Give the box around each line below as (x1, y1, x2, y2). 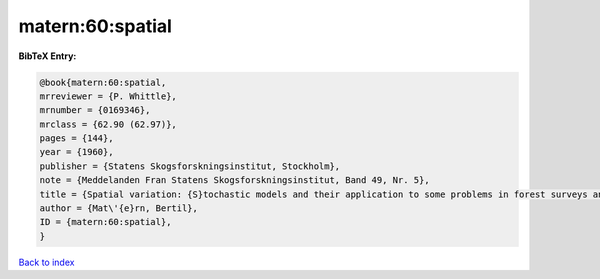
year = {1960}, (39, 146, 114, 158)
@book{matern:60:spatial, (39, 76, 167, 88)
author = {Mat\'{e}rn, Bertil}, (39, 203, 199, 214)
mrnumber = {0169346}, (39, 105, 151, 116)
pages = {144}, (39, 133, 114, 144)
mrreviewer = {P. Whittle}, (39, 90, 177, 102)
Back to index (18, 256, 75, 268)
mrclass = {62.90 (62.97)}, (39, 118, 177, 130)
